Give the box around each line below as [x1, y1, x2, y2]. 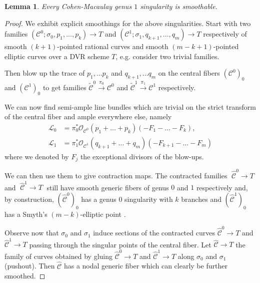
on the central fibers [158, 68, 220, 78]
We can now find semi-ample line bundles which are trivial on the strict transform [4, 101, 256, 112]
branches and [181, 194, 221, 204]
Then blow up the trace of [4, 68, 85, 78]
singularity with [124, 194, 173, 204]
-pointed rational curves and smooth [57, 41, 168, 52]
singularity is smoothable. [140, 1, 217, 11]
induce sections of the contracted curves [93, 227, 215, 238]
